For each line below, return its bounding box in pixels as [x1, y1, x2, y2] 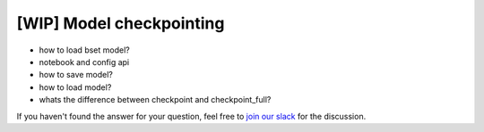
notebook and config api [39, 56, 130, 67]
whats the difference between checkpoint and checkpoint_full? [39, 95, 272, 105]
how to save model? [39, 70, 114, 80]
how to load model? [39, 81, 112, 93]
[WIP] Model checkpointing [16, 13, 225, 33]
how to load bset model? [39, 45, 130, 55]
